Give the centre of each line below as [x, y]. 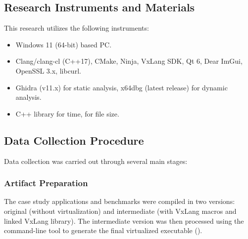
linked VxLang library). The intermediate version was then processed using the [124, 220]
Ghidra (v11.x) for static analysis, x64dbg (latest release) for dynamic [122, 87]
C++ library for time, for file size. [67, 113]
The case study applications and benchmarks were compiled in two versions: [120, 201]
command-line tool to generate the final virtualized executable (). [103, 230]
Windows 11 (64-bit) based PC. [64, 44]
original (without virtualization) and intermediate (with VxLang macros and [120, 211]
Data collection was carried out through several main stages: [96, 161]
